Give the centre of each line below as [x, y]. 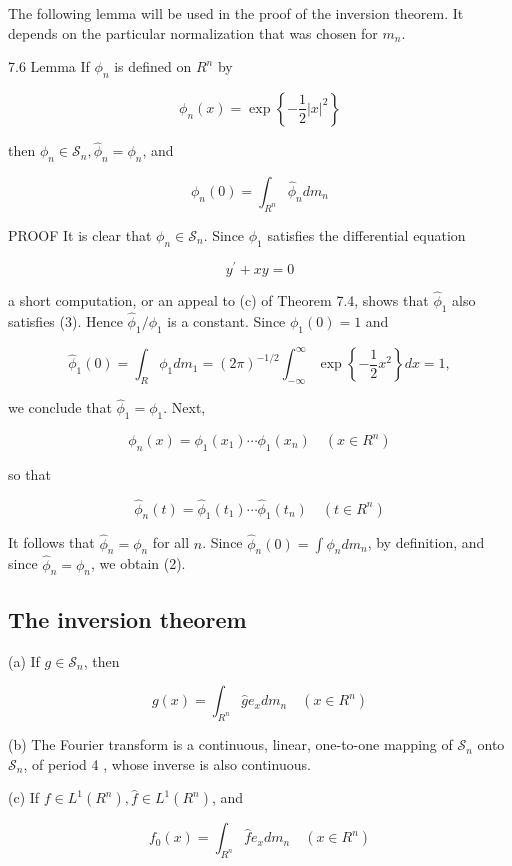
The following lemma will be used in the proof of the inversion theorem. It [236, 13]
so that [29, 473]
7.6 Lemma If [49, 66]
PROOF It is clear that [80, 234]
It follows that [51, 542]
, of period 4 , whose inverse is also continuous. [167, 763]
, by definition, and [426, 542]
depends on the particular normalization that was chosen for [193, 32]
